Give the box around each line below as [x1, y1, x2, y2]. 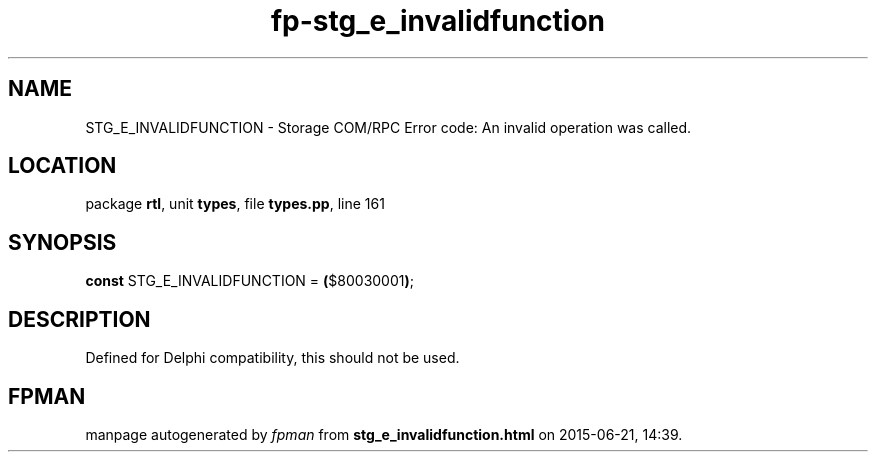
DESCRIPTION [8, 306, 151, 332]
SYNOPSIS [8, 229, 117, 255]
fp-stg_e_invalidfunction [270, 4, 606, 38]
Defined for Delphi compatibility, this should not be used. [85, 349, 460, 367]
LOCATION [8, 153, 117, 179]
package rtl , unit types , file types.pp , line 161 [85, 195, 385, 213]
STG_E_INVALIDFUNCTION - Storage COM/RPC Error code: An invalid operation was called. [85, 118, 692, 136]
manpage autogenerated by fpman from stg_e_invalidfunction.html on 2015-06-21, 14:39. [85, 425, 683, 443]
